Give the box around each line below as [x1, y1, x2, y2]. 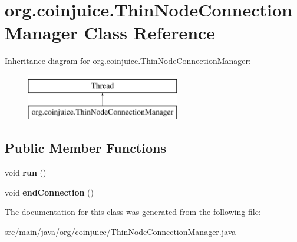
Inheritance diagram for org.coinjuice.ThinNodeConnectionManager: [5, 55, 251, 67]
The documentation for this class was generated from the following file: [5, 206, 261, 218]
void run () [5, 166, 47, 179]
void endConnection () [5, 186, 94, 198]
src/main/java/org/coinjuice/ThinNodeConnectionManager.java [5, 226, 236, 238]
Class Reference [84, 21, 216, 45]
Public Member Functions [5, 139, 166, 157]
